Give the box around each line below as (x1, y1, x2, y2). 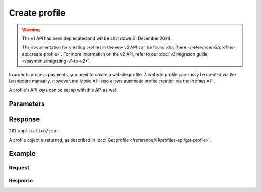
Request (9, 164, 29, 171)
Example (9, 149, 36, 158)
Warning (22, 27, 40, 32)
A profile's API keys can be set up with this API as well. (9, 87, 118, 93)
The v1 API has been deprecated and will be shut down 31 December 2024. (22, 35, 172, 41)
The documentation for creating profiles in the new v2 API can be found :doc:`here (22, 44, 187, 50)
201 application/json (9, 128, 59, 134)
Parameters (9, 100, 45, 108)
